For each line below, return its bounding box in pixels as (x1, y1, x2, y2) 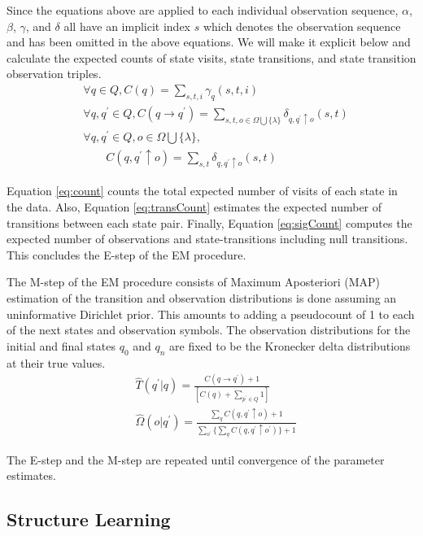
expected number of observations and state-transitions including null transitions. (7, 230, 408, 247)
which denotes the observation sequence (203, 17, 401, 34)
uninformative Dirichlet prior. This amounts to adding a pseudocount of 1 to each (7, 305, 415, 322)
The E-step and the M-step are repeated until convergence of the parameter (7, 451, 385, 468)
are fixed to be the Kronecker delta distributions (169, 337, 411, 354)
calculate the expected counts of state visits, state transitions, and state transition (7, 49, 416, 66)
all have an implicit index (63, 17, 191, 34)
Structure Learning (7, 507, 171, 532)
